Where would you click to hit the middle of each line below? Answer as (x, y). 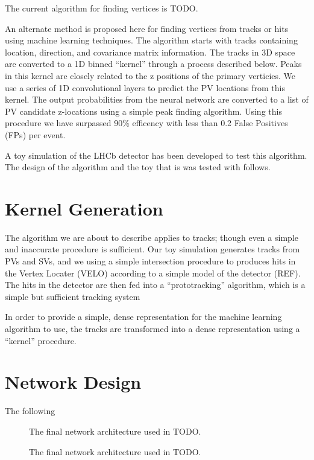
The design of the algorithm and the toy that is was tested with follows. (138, 167)
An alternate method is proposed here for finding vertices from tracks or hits (147, 28)
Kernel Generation (84, 208)
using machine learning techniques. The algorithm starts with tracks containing (151, 40)
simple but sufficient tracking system (73, 296)
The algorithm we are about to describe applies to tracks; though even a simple (152, 237)
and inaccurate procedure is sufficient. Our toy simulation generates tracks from (152, 249)
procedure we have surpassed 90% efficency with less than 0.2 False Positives (146, 123)
